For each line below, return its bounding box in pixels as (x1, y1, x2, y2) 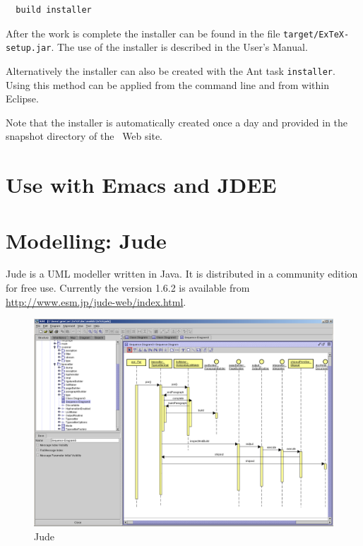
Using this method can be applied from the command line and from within (6, 77, 329, 92)
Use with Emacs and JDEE (6, 170, 277, 199)
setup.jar (6, 43, 52, 54)
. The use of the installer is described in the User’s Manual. (51, 40, 308, 54)
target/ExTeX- (283, 29, 350, 40)
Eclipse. (6, 91, 39, 106)
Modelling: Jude (6, 225, 167, 254)
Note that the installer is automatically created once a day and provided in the (6, 114, 348, 129)
